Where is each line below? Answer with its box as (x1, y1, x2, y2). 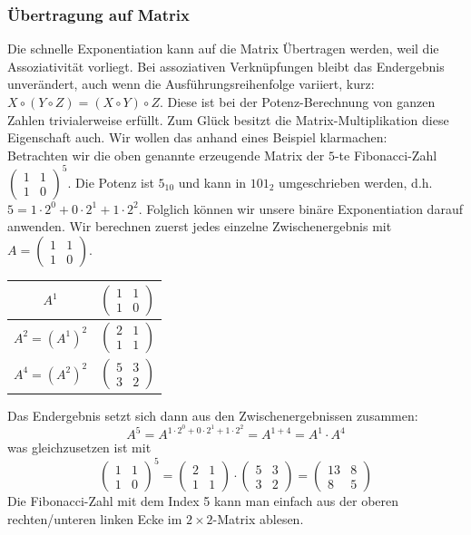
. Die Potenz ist (67, 172, 154, 191)
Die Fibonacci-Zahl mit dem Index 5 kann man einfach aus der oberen (7, 491, 399, 511)
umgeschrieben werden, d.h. (279, 172, 433, 191)
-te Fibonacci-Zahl (334, 145, 437, 164)
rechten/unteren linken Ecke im (7, 509, 182, 528)
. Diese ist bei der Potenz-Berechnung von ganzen (159, 92, 436, 111)
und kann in (178, 172, 247, 191)
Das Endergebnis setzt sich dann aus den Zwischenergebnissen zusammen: (7, 405, 418, 424)
